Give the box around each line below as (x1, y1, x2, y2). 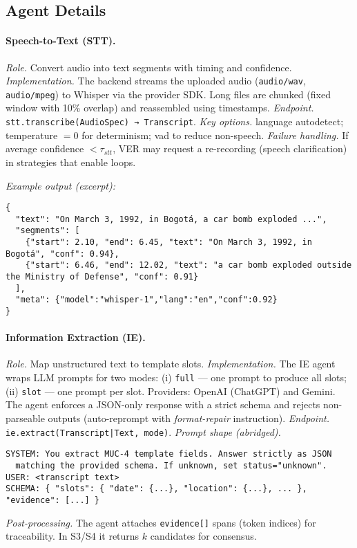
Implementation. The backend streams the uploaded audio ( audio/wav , (6, 73, 306, 88)
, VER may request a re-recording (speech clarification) (113, 141, 347, 156)
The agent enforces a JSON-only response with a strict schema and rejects (6, 397, 320, 412)
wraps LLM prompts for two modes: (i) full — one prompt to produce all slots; (6, 370, 347, 385)
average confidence (6, 141, 84, 156)
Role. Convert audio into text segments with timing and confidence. (6, 60, 292, 74)
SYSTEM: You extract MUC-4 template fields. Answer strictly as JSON (6, 449, 332, 459)
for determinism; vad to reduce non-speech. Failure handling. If (81, 127, 349, 142)
